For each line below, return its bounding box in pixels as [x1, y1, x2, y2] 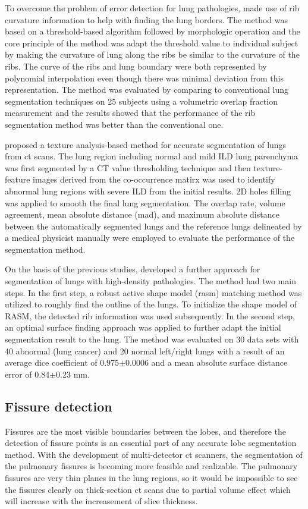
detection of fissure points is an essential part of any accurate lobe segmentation [5, 436, 297, 449]
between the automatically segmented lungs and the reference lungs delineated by [5, 219, 302, 232]
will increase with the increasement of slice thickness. [5, 495, 198, 507]
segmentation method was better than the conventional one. [5, 118, 224, 130]
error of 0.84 [5, 367, 50, 380]
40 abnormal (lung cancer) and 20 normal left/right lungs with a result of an [5, 344, 285, 357]
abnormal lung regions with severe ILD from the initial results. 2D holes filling [5, 184, 291, 197]
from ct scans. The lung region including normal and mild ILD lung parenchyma [5, 150, 298, 162]
